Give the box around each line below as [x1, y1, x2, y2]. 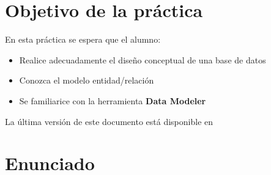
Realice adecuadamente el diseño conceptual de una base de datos [19, 53, 266, 66]
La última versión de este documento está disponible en [5, 115, 213, 127]
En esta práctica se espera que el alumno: [5, 33, 161, 46]
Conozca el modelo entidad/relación [19, 74, 154, 87]
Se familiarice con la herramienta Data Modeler [19, 94, 206, 107]
